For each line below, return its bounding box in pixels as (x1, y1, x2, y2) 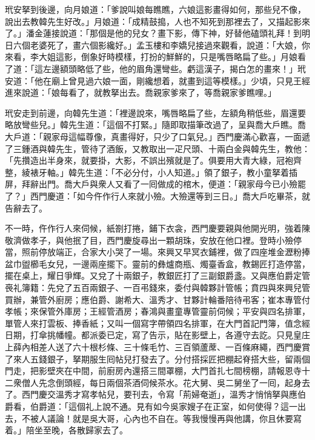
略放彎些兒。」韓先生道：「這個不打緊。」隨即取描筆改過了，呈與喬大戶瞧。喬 (5, 118, 306, 131)
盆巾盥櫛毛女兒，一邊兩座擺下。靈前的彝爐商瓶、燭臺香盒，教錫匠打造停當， (5, 257, 310, 270)
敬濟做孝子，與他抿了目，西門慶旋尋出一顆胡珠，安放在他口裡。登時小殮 (5, 233, 293, 246)
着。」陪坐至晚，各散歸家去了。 (5, 424, 128, 436)
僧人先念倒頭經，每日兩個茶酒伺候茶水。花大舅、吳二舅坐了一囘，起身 (21, 376, 302, 388)
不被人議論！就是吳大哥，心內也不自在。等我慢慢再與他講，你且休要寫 (21, 412, 302, 424)
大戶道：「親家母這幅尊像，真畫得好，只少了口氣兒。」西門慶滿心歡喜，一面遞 (5, 130, 310, 142)
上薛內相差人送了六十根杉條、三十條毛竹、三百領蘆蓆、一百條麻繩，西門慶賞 (5, 341, 310, 353)
